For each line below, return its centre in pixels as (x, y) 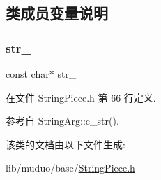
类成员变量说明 (57, 13)
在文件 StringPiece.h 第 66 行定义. (81, 97)
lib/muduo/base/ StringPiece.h (70, 168)
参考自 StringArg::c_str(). (62, 121)
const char (28, 74)
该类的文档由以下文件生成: (66, 144)
